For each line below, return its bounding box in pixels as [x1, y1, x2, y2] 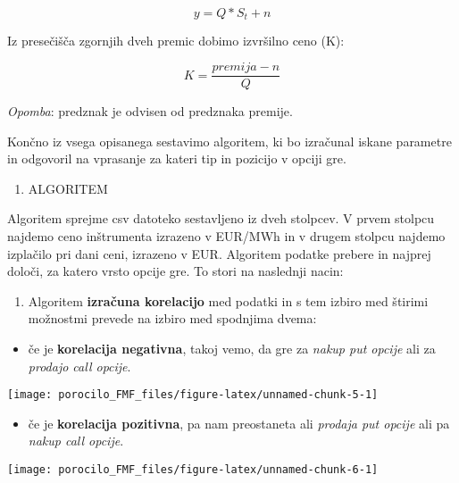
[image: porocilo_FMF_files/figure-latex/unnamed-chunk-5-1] [7, 388, 379, 402]
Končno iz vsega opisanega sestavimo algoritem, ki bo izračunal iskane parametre [7, 131, 452, 150]
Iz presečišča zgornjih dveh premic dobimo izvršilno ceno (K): [7, 31, 345, 50]
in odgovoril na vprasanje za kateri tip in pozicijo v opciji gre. [7, 149, 346, 168]
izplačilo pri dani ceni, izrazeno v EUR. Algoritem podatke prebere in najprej [7, 244, 431, 262]
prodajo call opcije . [28, 356, 131, 375]
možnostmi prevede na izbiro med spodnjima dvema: [28, 309, 317, 328]
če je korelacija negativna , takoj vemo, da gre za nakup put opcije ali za [28, 339, 436, 358]
